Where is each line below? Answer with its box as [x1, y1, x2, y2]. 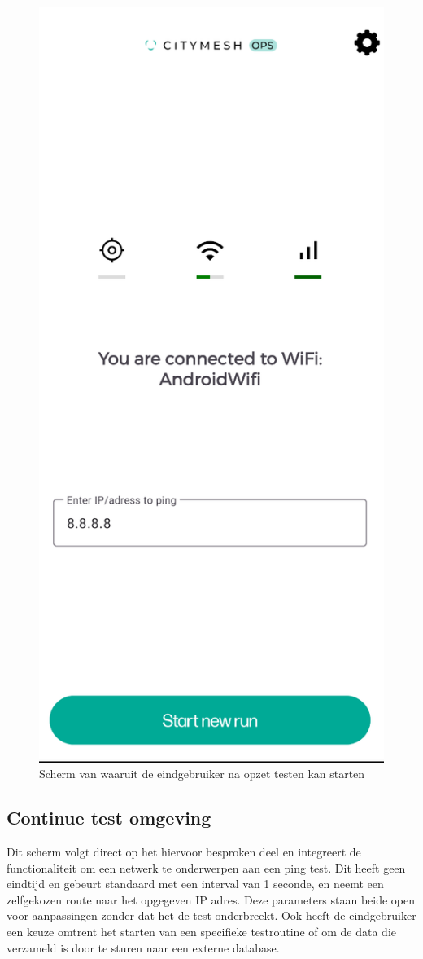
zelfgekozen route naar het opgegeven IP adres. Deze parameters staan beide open [7, 891, 416, 908]
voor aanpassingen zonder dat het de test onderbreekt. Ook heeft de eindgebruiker [7, 907, 416, 924]
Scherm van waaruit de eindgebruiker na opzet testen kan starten [39, 765, 365, 782]
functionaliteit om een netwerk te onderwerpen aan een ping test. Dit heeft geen [7, 859, 406, 876]
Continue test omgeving [7, 805, 211, 830]
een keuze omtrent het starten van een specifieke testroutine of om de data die [7, 923, 396, 940]
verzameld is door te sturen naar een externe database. [7, 939, 280, 956]
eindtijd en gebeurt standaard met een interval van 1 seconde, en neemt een [7, 875, 384, 892]
